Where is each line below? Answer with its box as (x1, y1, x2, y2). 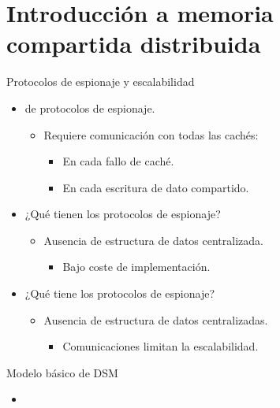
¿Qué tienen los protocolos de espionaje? (24, 206, 221, 222)
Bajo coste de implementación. (62, 258, 211, 275)
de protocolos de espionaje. (24, 99, 155, 116)
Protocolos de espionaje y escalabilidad (6, 73, 195, 90)
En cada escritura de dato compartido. (62, 179, 249, 195)
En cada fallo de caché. (62, 153, 174, 169)
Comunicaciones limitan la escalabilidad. (62, 338, 259, 354)
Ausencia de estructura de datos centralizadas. (43, 311, 268, 328)
